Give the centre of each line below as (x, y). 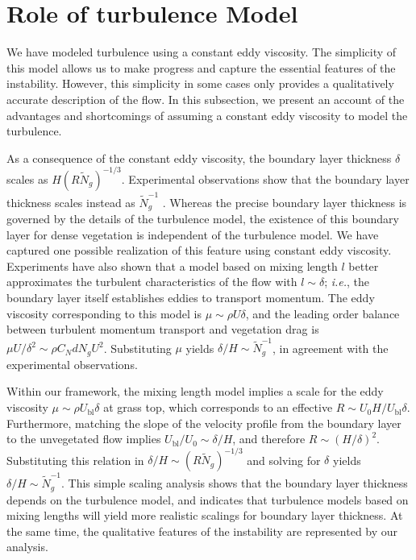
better (364, 265)
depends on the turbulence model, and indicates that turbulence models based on (208, 499)
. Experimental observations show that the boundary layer (265, 178)
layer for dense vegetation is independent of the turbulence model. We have (193, 234)
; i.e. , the (347, 282)
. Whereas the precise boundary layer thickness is (285, 202)
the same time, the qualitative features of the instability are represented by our (202, 531)
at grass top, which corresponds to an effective (218, 407)
